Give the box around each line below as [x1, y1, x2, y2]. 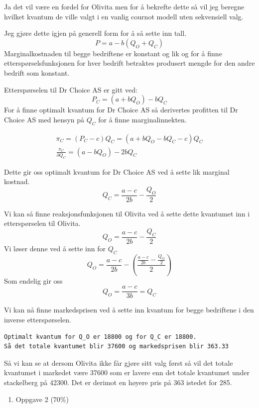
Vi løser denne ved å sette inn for [4, 243, 106, 253]
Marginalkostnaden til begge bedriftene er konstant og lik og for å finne [4, 48, 222, 58]
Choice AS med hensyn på [4, 114, 85, 124]
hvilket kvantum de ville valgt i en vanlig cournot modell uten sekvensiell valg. [4, 11, 244, 21]
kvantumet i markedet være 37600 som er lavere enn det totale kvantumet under [4, 367, 250, 378]
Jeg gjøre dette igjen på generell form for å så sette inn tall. [4, 28, 187, 38]
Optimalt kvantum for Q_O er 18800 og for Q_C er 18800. [4, 333, 197, 340]
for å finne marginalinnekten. [98, 114, 187, 124]
